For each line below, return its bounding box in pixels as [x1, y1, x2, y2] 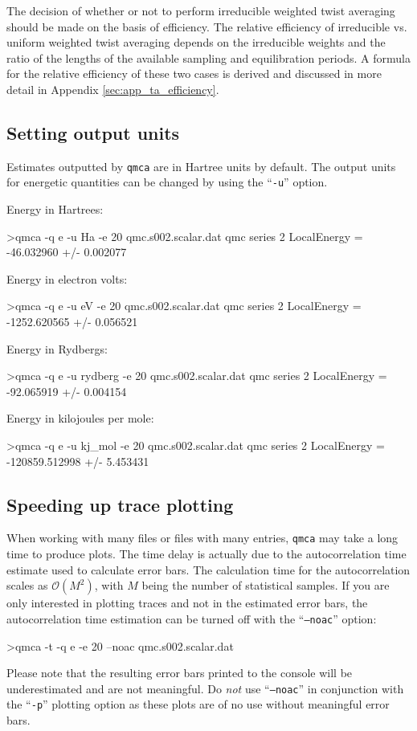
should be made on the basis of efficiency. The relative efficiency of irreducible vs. [6, 18, 407, 35]
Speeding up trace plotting [6, 492, 234, 517]
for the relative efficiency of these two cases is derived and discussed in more [6, 65, 382, 82]
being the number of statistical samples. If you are [141, 577, 390, 594]
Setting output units [6, 120, 180, 145]
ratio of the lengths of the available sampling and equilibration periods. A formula [6, 49, 411, 66]
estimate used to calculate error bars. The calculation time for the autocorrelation [6, 561, 411, 578]
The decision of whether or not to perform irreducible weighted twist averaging [6, 2, 395, 18]
